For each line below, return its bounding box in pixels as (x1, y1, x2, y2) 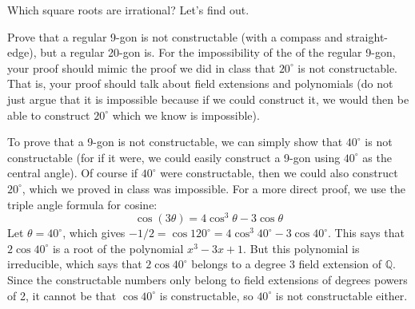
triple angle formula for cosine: (7, 196, 158, 212)
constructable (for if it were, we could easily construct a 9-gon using (7, 149, 341, 165)
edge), (7, 44, 37, 61)
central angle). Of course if (7, 164, 138, 181)
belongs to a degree (191, 256, 286, 272)
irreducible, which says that (7, 256, 142, 272)
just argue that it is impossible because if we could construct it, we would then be (7, 90, 409, 107)
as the (362, 149, 392, 165)
